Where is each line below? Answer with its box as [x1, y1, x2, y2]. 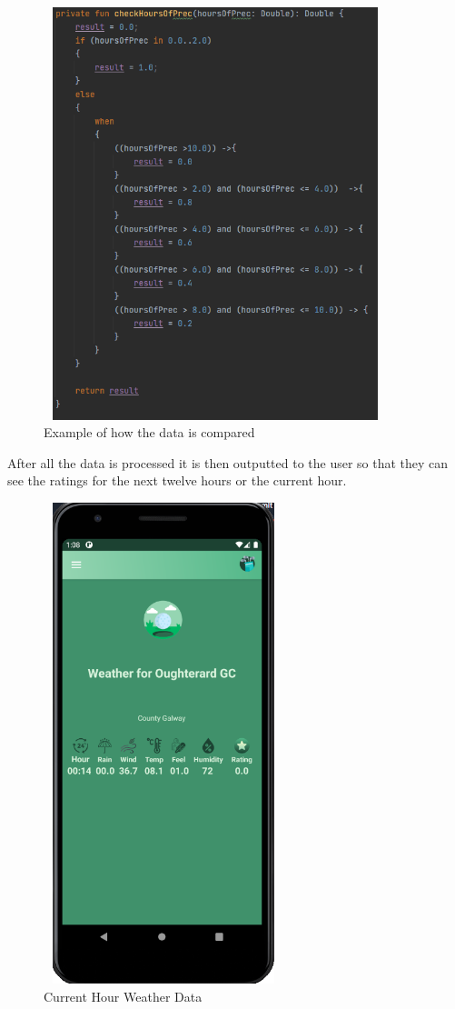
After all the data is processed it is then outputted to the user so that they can [7, 453, 449, 472]
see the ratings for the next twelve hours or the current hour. [7, 471, 347, 490]
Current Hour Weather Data [44, 986, 203, 1005]
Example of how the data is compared [44, 423, 255, 442]
